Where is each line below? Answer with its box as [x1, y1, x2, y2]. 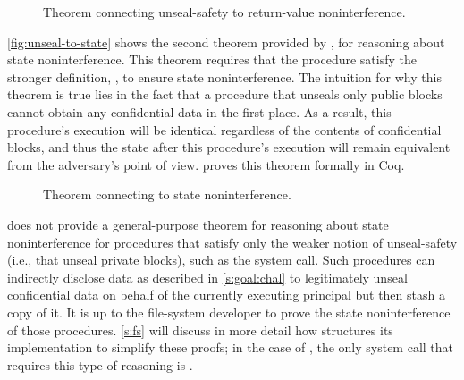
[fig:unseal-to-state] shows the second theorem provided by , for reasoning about [7, 32, 445, 51]
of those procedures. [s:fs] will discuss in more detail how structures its [7, 320, 393, 339]
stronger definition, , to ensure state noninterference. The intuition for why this [7, 67, 442, 86]
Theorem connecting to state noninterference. [43, 185, 291, 204]
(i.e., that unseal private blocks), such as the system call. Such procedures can [7, 250, 435, 269]
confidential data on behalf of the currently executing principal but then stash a [7, 285, 445, 304]
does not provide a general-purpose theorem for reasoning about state [7, 215, 389, 233]
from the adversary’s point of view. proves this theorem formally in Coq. [7, 155, 405, 173]
